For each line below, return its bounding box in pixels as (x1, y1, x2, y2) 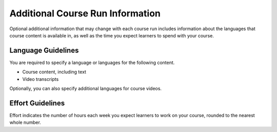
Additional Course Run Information (9, 8, 161, 19)
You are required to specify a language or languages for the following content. (9, 59, 175, 65)
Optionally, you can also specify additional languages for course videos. (9, 85, 162, 92)
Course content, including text (22, 69, 87, 75)
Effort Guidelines (9, 99, 65, 107)
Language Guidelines (9, 46, 79, 55)
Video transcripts (22, 76, 59, 82)
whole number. (9, 119, 41, 125)
